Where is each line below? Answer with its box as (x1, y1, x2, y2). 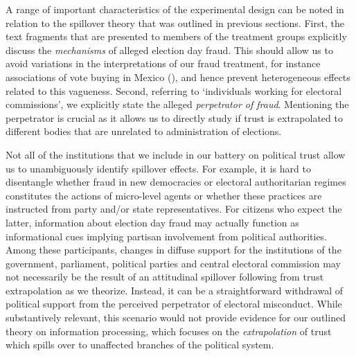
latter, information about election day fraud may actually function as (6, 215, 299, 229)
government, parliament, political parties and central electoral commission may (6, 256, 341, 270)
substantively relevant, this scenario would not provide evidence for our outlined (6, 310, 346, 325)
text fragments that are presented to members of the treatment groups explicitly (6, 29, 347, 44)
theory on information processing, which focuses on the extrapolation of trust (6, 323, 332, 338)
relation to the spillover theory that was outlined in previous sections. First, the (6, 15, 344, 30)
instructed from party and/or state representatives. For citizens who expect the (6, 202, 342, 216)
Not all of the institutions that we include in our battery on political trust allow (6, 147, 346, 161)
